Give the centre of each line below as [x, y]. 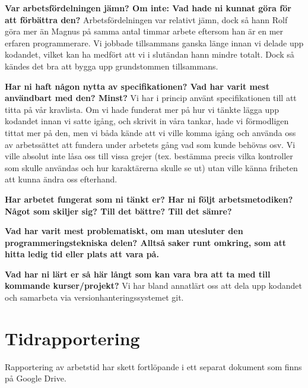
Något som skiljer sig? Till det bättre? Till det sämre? [118, 211]
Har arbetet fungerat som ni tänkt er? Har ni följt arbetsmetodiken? [149, 199]
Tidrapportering [72, 338]
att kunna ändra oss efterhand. [61, 179]
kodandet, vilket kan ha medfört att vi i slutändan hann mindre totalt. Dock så [150, 54]
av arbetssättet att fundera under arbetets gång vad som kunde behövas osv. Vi [150, 144]
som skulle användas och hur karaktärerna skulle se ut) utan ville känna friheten [151, 167]
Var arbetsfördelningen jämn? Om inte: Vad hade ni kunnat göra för [148, 8]
